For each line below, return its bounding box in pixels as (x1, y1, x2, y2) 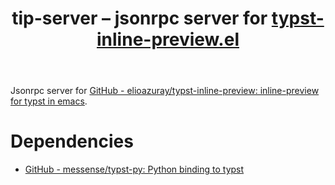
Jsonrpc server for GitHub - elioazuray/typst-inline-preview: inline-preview (10, 85, 320, 97)
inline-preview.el (96, 28, 240, 51)
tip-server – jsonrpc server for (11, 7, 268, 30)
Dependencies (10, 130, 134, 153)
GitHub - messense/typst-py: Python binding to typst (24, 163, 245, 176)
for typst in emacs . (10, 95, 88, 107)
